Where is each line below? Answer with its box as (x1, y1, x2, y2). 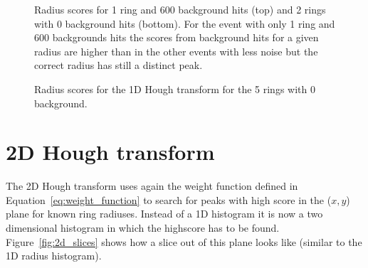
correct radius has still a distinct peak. (34, 58, 203, 73)
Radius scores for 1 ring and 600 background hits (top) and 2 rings (34, 2, 326, 16)
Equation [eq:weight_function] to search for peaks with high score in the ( (6, 192, 332, 207)
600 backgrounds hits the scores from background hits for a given (34, 30, 319, 45)
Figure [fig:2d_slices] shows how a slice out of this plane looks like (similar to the (6, 234, 362, 249)
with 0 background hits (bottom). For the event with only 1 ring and (34, 16, 335, 31)
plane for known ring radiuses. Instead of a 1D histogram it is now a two (6, 206, 323, 221)
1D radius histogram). (6, 248, 102, 263)
